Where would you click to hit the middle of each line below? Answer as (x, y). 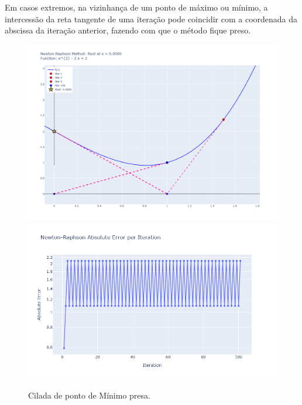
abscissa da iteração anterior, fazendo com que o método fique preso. (128, 30)
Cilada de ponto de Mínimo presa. (89, 395)
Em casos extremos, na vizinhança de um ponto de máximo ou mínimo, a (136, 7)
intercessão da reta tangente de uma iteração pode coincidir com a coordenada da (151, 18)
